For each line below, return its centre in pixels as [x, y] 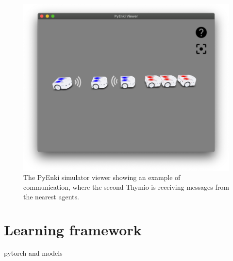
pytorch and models [33, 253]
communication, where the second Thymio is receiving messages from [126, 187]
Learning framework [73, 230]
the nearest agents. [51, 196]
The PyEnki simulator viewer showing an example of [102, 177]
